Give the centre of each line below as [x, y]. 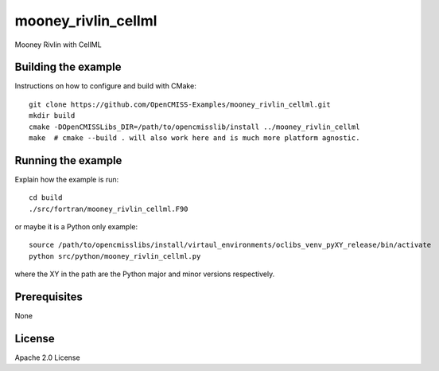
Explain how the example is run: [67, 179]
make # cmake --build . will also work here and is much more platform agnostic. [194, 138]
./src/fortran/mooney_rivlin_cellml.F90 [109, 209]
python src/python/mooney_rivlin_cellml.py [115, 256]
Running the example [68, 160]
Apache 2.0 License [47, 357]
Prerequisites [49, 297]
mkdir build [52, 116]
